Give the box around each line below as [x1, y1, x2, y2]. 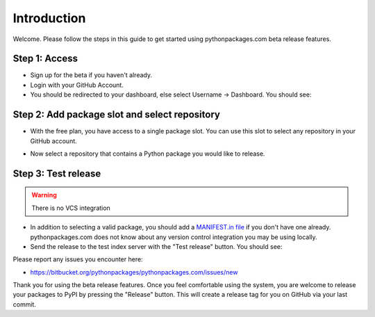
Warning [31, 191, 57, 200]
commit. [12, 300, 36, 309]
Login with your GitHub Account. [30, 81, 124, 89]
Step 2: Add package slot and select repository [12, 108, 220, 121]
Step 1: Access [12, 53, 78, 65]
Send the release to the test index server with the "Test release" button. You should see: [30, 242, 283, 250]
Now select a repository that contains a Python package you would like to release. [30, 149, 265, 158]
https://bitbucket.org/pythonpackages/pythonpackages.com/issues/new [30, 268, 238, 276]
